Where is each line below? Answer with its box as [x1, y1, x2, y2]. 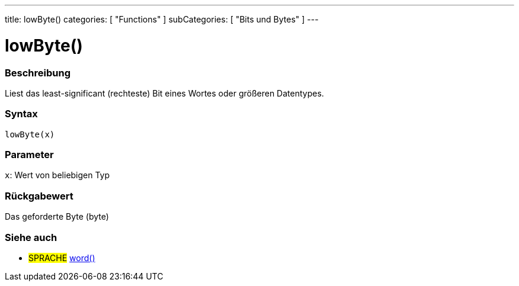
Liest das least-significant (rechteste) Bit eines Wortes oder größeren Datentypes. [5, 88, 324, 98]
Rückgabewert [5, 189, 73, 202]
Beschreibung [5, 66, 71, 79]
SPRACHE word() [28, 252, 95, 263]
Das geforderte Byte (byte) [5, 211, 109, 222]
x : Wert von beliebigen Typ [5, 170, 110, 181]
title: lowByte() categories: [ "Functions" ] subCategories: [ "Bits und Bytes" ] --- [5, 14, 319, 24]
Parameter [5, 149, 54, 160]
